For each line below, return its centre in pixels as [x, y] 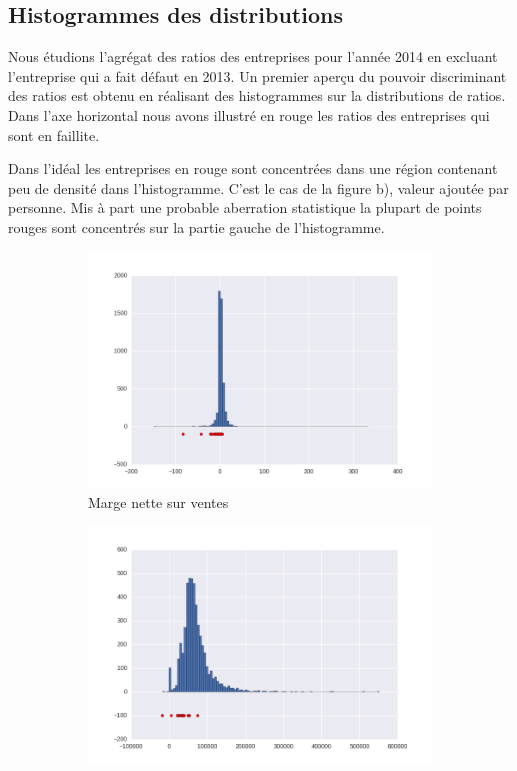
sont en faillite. [54, 134]
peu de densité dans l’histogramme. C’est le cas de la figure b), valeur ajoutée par [258, 187]
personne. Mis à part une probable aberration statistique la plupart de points [245, 207]
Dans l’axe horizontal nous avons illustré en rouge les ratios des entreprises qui [249, 114]
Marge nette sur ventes [158, 501]
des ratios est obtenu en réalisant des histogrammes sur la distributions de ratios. [257, 95]
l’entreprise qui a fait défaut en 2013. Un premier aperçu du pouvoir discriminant [257, 75]
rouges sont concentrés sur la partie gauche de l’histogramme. [196, 226]
